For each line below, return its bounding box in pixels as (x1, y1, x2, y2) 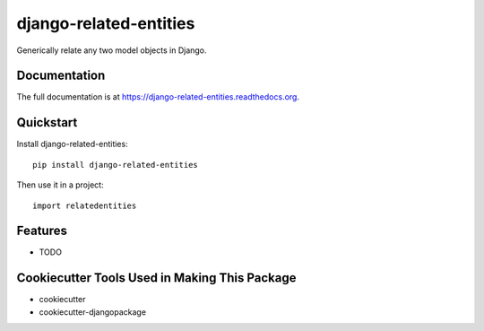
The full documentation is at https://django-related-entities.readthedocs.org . (16, 91, 300, 102)
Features (16, 223, 67, 239)
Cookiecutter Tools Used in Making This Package (16, 270, 297, 286)
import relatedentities (32, 200, 137, 211)
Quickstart (16, 115, 78, 130)
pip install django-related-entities (32, 160, 199, 170)
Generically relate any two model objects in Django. (16, 45, 207, 56)
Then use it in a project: (16, 179, 104, 190)
